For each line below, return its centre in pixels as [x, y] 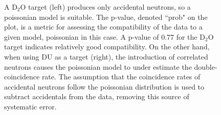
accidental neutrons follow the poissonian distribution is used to [104, 86]
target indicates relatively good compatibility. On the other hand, [107, 47]
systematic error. [30, 106]
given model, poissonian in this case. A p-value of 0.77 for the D [105, 36]
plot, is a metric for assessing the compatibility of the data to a [103, 27]
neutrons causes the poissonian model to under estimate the [98, 66]
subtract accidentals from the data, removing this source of [97, 96]
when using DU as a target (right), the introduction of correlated [106, 56]
